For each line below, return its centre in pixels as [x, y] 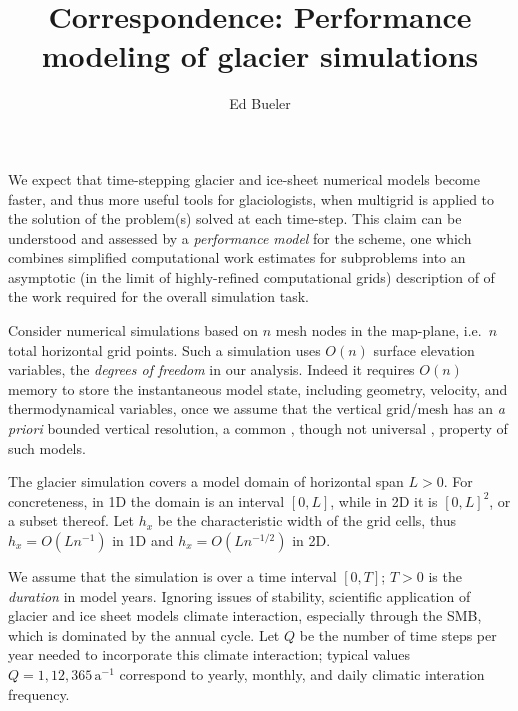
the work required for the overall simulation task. [158, 296]
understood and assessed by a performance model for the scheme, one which [240, 237]
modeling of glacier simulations [260, 55]
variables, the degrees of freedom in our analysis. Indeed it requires [211, 369]
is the [445, 576]
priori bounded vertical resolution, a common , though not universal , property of [258, 428]
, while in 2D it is [384, 500]
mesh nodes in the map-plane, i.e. [378, 330]
